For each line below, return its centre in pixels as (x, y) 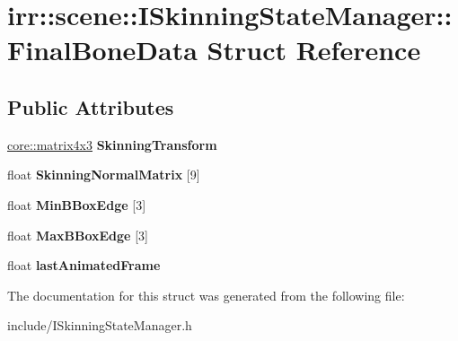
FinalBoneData (102, 50)
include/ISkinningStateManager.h (100, 325)
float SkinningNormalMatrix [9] (104, 175)
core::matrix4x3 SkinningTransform (112, 144)
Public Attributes (91, 106)
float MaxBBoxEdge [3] (78, 235)
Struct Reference (314, 50)
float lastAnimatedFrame (84, 265)
